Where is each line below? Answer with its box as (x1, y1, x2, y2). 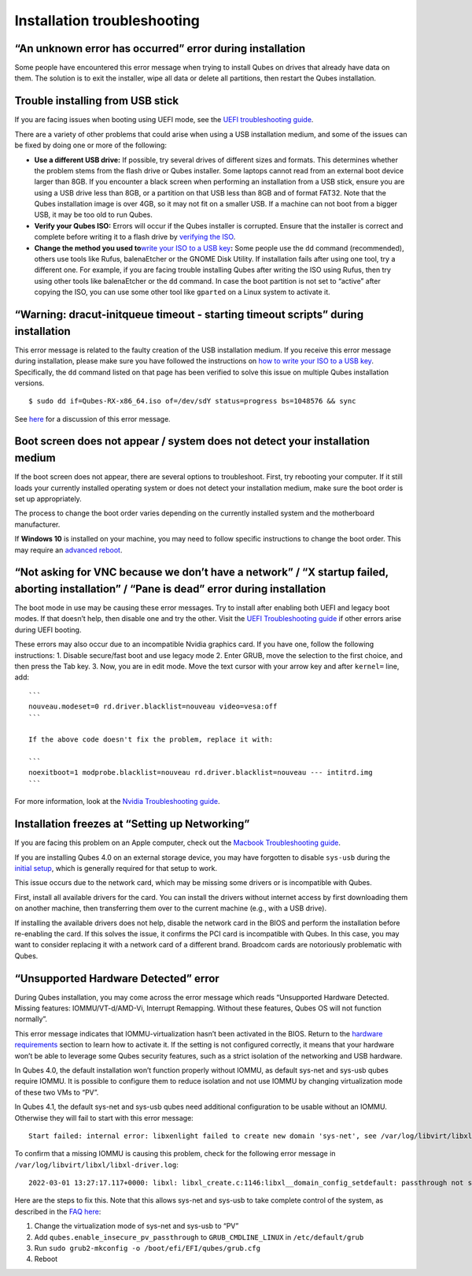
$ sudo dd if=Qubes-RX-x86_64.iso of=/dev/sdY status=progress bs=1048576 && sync (28, 396, 356, 406)
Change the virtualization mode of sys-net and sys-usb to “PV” (34, 1222, 239, 1231)
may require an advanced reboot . (14, 545, 123, 555)
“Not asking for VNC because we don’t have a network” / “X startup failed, (14, 566, 389, 579)
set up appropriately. (14, 493, 82, 504)
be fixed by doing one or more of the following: (14, 140, 167, 150)
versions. (14, 378, 45, 388)
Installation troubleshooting (14, 12, 201, 29)
